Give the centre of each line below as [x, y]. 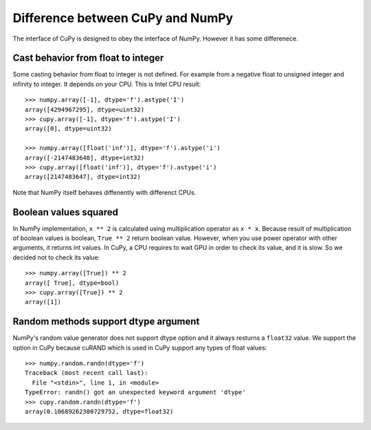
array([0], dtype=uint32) [69, 129]
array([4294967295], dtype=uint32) [85, 109]
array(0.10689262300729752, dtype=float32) [99, 412]
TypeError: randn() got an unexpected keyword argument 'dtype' [136, 393]
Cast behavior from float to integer [88, 58]
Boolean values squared [65, 212]
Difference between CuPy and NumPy [123, 18]
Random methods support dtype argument [106, 322]
